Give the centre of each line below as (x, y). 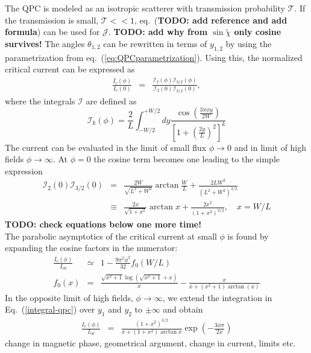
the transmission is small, (52, 20)
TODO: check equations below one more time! (103, 224)
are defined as (111, 100)
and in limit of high (270, 147)
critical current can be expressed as (70, 69)
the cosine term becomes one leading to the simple (187, 159)
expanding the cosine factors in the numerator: (91, 248)
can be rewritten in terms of (155, 43)
